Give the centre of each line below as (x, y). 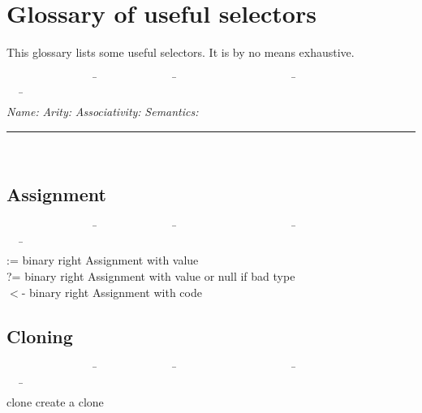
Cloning (40, 336)
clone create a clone (55, 401)
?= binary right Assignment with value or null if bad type (151, 276)
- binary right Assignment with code (112, 292)
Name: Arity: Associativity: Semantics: (103, 111)
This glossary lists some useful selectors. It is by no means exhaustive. (181, 52)
